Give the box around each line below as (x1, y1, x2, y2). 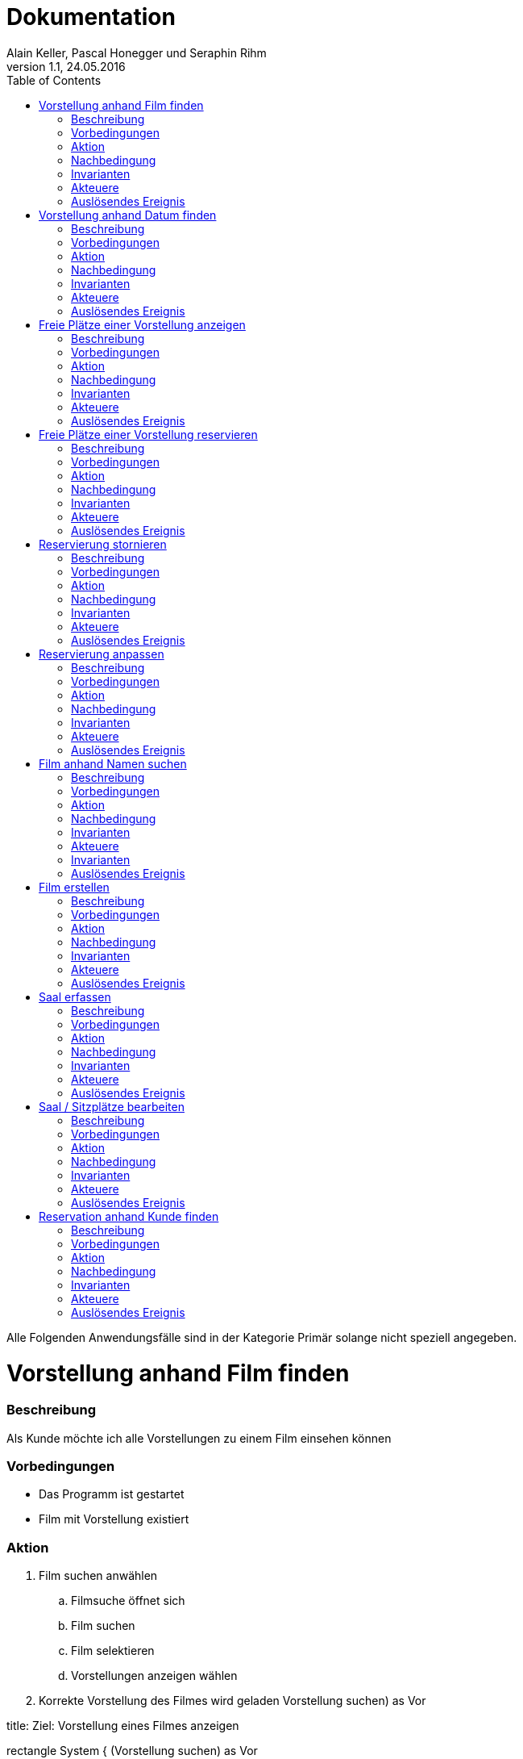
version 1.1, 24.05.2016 (6, 59, 126, 73)
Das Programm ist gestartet (39, 1487, 185, 1502)
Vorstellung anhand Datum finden (39, 207, 217, 222)
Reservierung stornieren (39, 537, 167, 551)
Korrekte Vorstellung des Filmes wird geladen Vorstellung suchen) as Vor (39, 1694, 426, 1708)
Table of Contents (6, 73, 102, 87)
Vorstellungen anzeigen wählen (71, 1669, 238, 1683)
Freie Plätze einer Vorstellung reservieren (39, 427, 258, 441)
